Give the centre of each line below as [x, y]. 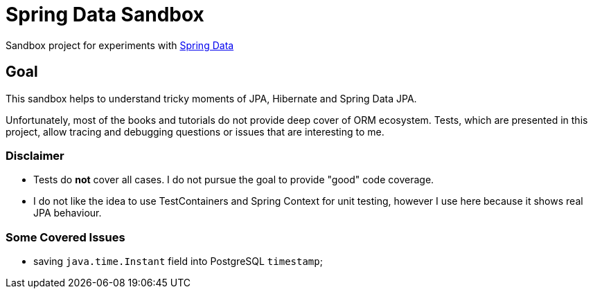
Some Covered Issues [65, 237]
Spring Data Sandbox [105, 15]
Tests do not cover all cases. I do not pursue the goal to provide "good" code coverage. [234, 180]
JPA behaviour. [68, 213]
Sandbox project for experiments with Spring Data [120, 45]
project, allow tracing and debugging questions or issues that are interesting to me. [195, 131]
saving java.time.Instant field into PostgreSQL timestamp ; [178, 261]
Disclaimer [35, 155]
